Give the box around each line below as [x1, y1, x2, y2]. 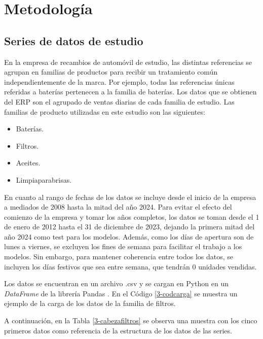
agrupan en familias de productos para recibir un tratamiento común [4, 66, 218, 77]
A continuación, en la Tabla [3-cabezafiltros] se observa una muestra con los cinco [4, 315, 257, 326]
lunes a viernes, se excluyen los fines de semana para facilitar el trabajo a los [4, 241, 242, 252]
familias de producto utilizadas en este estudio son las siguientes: [4, 106, 205, 117]
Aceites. [16, 157, 41, 168]
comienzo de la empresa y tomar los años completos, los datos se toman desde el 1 [4, 211, 259, 222]
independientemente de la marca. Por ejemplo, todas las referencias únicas [4, 76, 235, 87]
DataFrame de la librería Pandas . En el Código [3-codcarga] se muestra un [4, 288, 238, 298]
